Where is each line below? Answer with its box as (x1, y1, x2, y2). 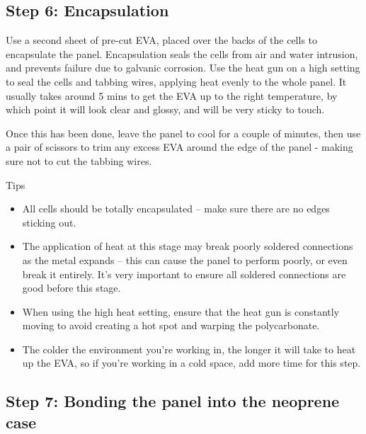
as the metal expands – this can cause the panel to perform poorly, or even (22, 252, 348, 267)
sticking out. (22, 215, 76, 229)
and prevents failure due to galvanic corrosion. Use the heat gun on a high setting (6, 60, 360, 75)
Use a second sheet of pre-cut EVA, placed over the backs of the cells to (6, 33, 318, 47)
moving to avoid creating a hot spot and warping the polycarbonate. (22, 318, 320, 333)
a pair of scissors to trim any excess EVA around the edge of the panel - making (6, 139, 353, 154)
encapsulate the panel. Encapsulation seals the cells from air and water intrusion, (6, 46, 358, 61)
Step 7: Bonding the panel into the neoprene (6, 390, 340, 412)
